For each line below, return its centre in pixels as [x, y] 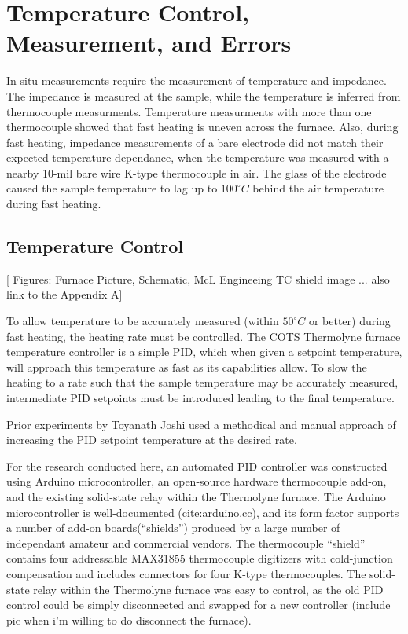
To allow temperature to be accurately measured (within [143, 321]
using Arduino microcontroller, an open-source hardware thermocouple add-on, [197, 481]
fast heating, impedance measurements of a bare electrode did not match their [195, 142]
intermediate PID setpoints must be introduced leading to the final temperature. [200, 398]
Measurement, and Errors [149, 43]
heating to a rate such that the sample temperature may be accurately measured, [202, 382]
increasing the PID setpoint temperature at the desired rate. [152, 440]
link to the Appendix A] [64, 294]
